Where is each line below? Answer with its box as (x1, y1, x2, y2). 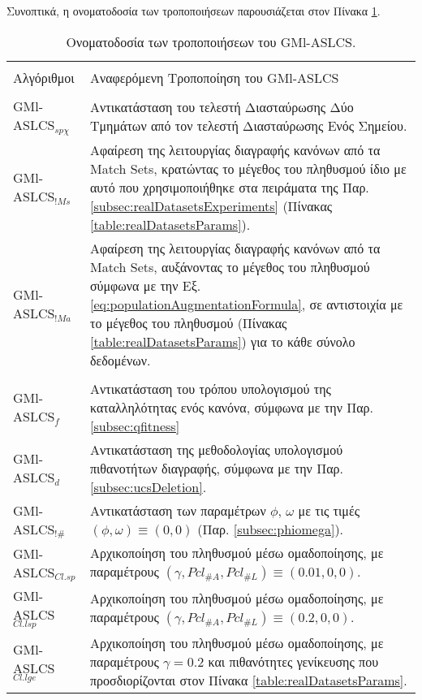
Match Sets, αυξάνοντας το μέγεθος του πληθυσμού (89, 257, 370, 276)
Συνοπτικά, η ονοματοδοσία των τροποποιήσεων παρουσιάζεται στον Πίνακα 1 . (6, 2, 381, 19)
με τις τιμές (298, 501, 360, 520)
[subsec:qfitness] (89, 416, 180, 435)
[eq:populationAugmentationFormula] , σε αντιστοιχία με (89, 294, 403, 313)
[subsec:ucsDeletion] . (89, 477, 207, 496)
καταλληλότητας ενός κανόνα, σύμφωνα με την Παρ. (89, 397, 374, 417)
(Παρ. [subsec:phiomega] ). (197, 520, 344, 538)
